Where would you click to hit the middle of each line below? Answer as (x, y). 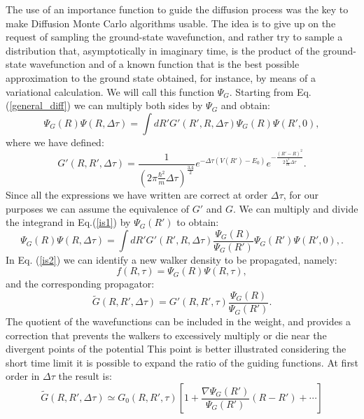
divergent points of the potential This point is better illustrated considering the (176, 349)
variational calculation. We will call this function (110, 91)
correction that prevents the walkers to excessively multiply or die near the (166, 335)
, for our (301, 194)
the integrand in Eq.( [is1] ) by (68, 222)
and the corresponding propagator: (80, 284)
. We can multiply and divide (295, 208)
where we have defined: (55, 142)
